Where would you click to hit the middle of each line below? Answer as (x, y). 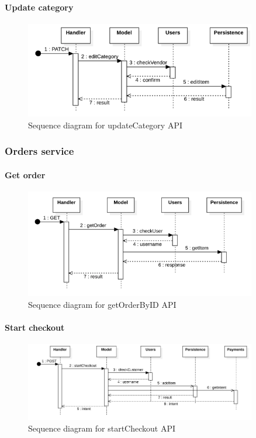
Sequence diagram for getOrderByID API (102, 305)
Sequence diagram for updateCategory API (105, 125)
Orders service (39, 151)
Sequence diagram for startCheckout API (102, 428)
